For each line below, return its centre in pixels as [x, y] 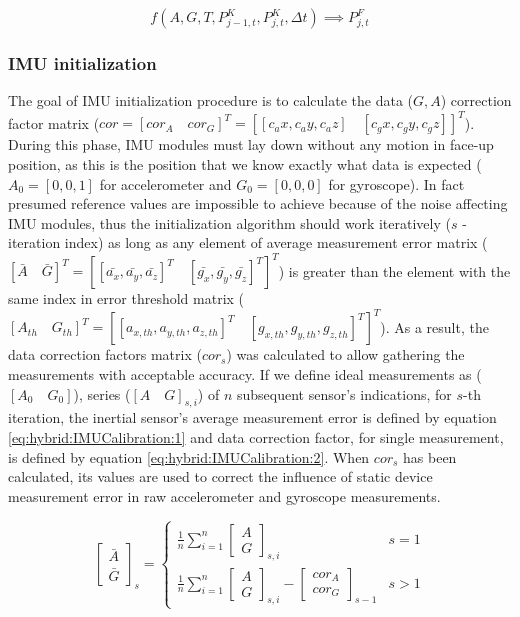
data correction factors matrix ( [105, 354]
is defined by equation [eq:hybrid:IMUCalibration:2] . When [189, 456]
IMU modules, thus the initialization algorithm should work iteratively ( [229, 222]
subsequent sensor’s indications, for [344, 393]
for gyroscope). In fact [396, 183]
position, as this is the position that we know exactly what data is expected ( [245, 163]
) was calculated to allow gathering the [345, 354]
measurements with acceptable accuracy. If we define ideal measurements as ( [245, 374]
